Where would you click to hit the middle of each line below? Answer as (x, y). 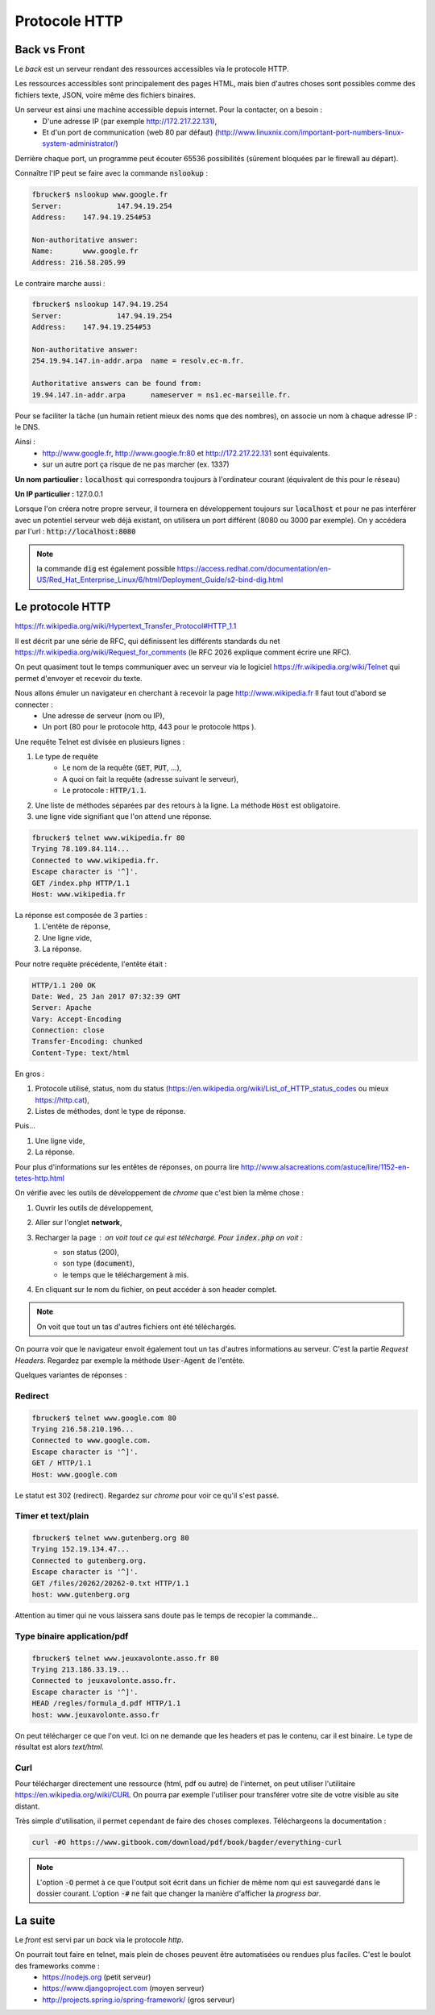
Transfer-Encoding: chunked (87, 1041)
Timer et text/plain (52, 1516)
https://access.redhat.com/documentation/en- (254, 568)
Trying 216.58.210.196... (83, 1429)
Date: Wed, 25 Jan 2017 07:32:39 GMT (106, 996)
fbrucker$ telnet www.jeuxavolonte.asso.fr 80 (125, 1658)
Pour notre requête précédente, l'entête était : (91, 964)
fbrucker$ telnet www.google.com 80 (104, 1418)
